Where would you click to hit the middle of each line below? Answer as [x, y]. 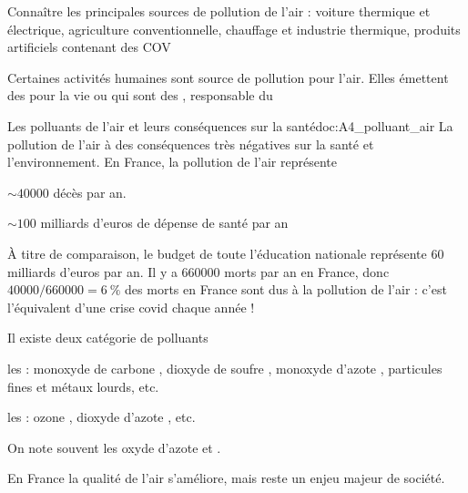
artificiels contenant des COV [89, 47]
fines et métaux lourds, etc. [83, 386]
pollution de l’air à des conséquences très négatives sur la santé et [191, 144]
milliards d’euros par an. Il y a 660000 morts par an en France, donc [198, 271]
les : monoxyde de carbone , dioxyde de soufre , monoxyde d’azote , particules [225, 368]
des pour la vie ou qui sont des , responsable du [140, 95]
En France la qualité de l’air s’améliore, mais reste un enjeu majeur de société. [226, 478]
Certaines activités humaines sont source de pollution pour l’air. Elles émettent [228, 77]
